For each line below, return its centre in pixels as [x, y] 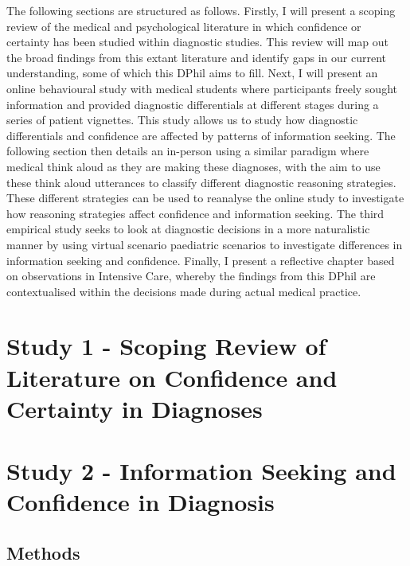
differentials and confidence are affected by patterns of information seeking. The [201, 135]
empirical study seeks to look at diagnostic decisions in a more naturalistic [188, 229]
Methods [43, 552]
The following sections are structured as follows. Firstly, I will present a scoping [201, 10]
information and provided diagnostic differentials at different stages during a [193, 104]
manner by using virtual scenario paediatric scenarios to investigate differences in [205, 244]
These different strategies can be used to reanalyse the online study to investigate [205, 198]
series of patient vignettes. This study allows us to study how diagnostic [182, 120]
